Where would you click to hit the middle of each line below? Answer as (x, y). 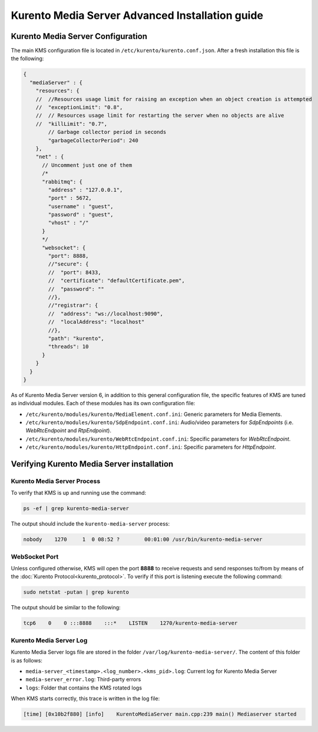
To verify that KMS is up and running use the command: (79, 493)
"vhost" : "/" (68, 223)
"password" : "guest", (81, 215)
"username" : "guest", (81, 206)
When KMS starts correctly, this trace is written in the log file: (85, 698)
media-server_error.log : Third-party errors (83, 680)
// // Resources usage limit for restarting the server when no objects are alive (160, 116)
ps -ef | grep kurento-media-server (76, 508)
